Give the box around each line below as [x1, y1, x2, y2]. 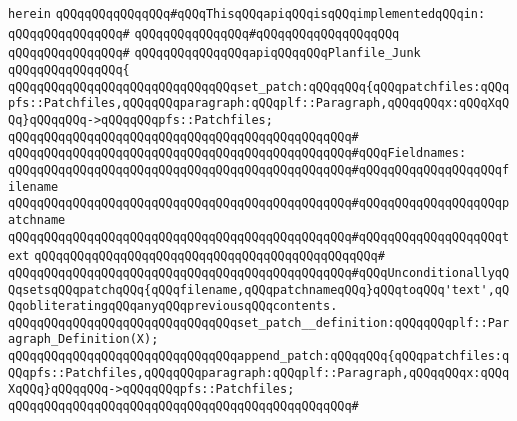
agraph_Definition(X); [8, 332, 159, 347]
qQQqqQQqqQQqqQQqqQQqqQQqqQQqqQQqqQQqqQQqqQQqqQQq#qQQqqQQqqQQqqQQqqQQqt [8, 229, 510, 244]
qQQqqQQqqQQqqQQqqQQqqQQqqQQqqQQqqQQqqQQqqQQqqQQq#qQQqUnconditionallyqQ [8, 265, 510, 280]
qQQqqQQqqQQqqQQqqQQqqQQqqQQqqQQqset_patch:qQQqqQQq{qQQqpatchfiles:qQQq [8, 79, 510, 94]
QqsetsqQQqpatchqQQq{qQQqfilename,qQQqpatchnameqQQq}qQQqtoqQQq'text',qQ [8, 282, 510, 297]
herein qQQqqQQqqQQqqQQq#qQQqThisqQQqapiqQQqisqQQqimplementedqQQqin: [8, 7, 486, 21]
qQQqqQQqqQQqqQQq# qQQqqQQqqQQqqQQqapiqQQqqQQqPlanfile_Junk [8, 46, 421, 61]
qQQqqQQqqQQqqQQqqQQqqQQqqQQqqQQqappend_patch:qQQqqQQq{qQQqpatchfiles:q [8, 349, 510, 364]
